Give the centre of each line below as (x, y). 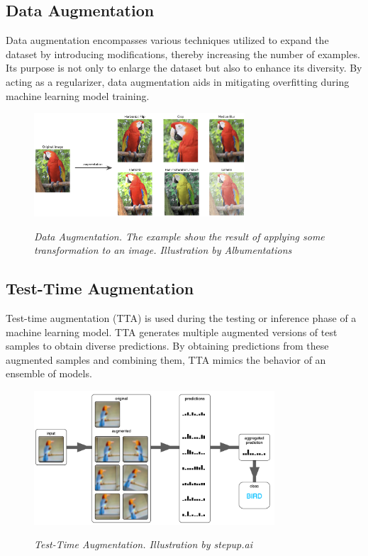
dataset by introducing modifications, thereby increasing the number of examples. (183, 54)
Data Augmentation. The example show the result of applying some (179, 236)
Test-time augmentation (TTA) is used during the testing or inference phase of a (181, 318)
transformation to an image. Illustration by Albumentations (163, 250)
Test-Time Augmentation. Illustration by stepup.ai (143, 544)
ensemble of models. (49, 373)
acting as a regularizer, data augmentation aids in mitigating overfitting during (178, 81)
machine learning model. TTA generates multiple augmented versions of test (172, 332)
